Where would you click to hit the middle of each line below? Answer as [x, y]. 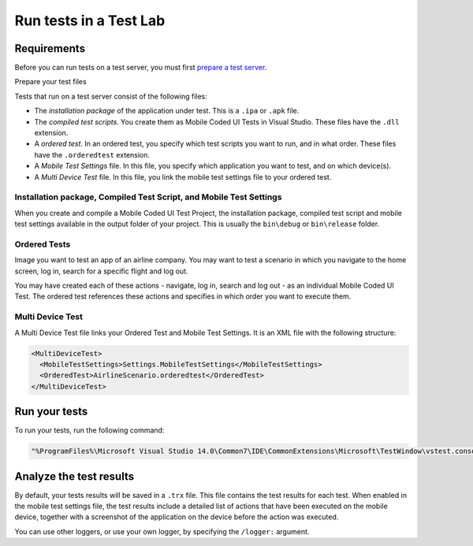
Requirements [50, 48]
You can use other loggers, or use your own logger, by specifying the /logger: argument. [162, 531]
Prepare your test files [50, 82]
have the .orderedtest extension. [92, 154]
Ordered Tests [43, 244]
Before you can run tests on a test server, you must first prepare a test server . [141, 68]
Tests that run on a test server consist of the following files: [111, 96]
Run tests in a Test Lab [90, 20]
